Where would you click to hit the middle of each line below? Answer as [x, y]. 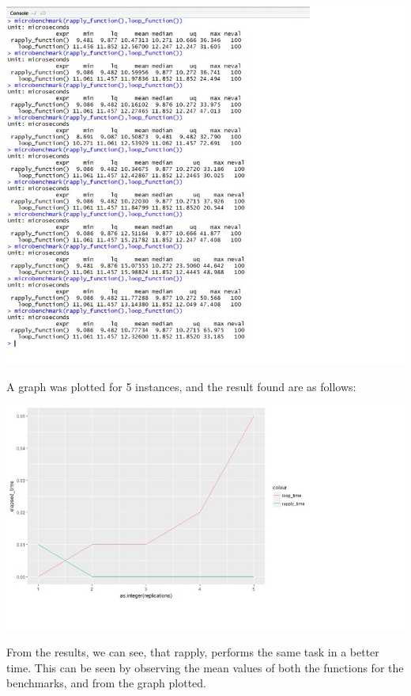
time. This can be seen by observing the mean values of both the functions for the [205, 667]
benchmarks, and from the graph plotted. [107, 683]
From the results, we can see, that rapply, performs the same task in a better [193, 652]
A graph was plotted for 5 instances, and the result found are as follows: [181, 386]
